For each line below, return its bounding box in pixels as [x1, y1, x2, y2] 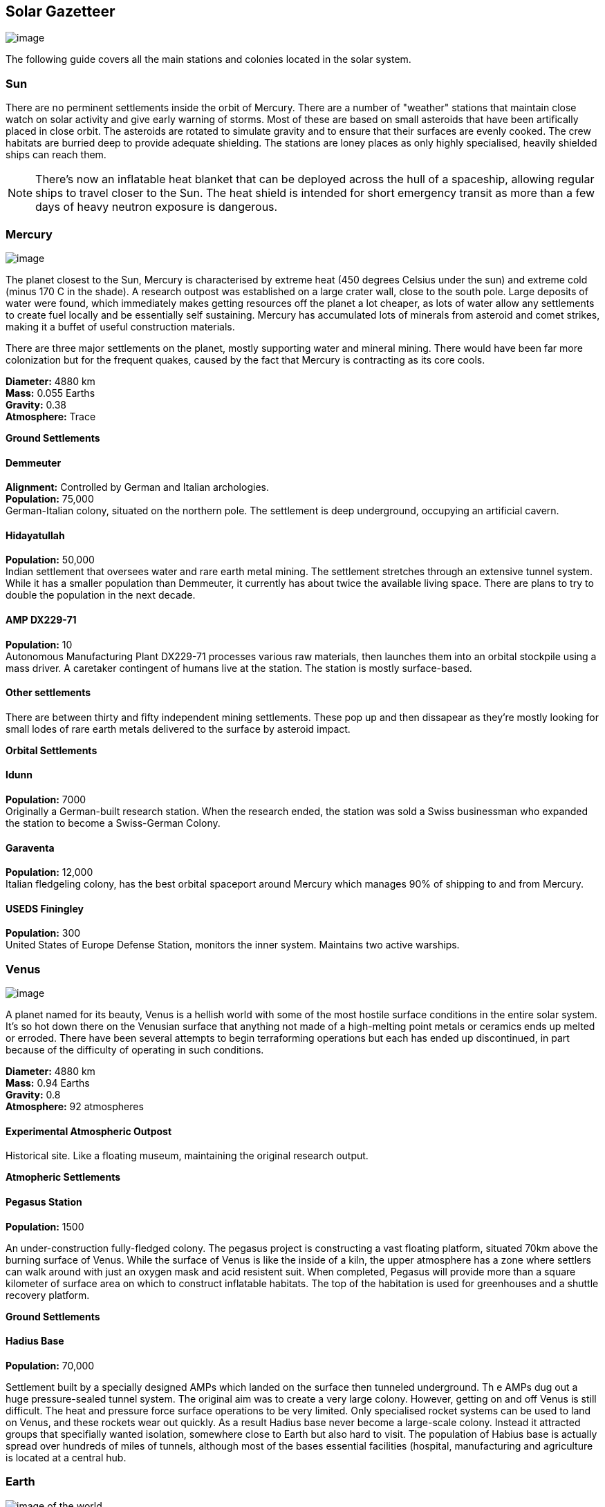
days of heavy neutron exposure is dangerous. [35, 200, 278, 214]
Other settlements [6, 686, 91, 699]
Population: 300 [6, 927, 81, 939]
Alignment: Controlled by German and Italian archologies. [6, 481, 269, 494]
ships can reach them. [6, 149, 106, 161]
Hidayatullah [6, 529, 65, 541]
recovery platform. [6, 1289, 90, 1301]
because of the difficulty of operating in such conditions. [6, 1044, 264, 1056]
